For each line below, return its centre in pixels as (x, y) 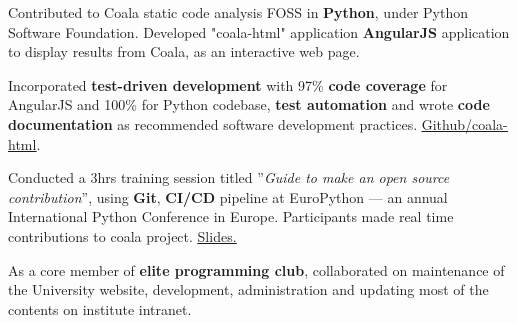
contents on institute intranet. (100, 308)
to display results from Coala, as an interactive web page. (184, 51)
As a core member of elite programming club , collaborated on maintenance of (256, 269)
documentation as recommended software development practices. (213, 123)
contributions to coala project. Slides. (122, 235)
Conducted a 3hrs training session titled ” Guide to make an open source (229, 177)
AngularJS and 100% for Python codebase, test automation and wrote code (249, 104)
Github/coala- (464, 123)
